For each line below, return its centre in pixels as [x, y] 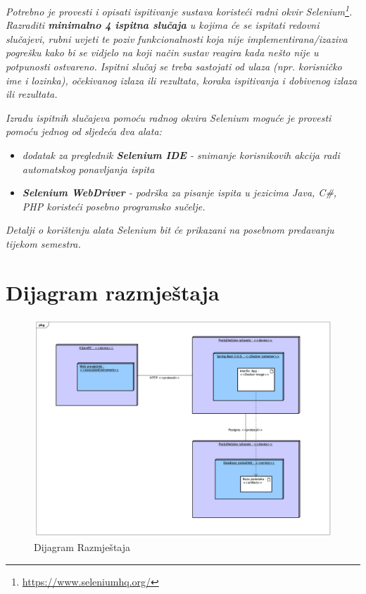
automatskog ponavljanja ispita [88, 169]
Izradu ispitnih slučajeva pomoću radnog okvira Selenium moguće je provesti [169, 117]
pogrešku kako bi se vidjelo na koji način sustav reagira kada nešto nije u [162, 52]
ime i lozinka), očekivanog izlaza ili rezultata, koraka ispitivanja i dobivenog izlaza [182, 80]
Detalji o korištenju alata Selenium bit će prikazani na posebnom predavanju [170, 230]
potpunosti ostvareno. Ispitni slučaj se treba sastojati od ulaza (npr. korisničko [174, 67]
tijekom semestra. [43, 243]
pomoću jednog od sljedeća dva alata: [84, 131]
